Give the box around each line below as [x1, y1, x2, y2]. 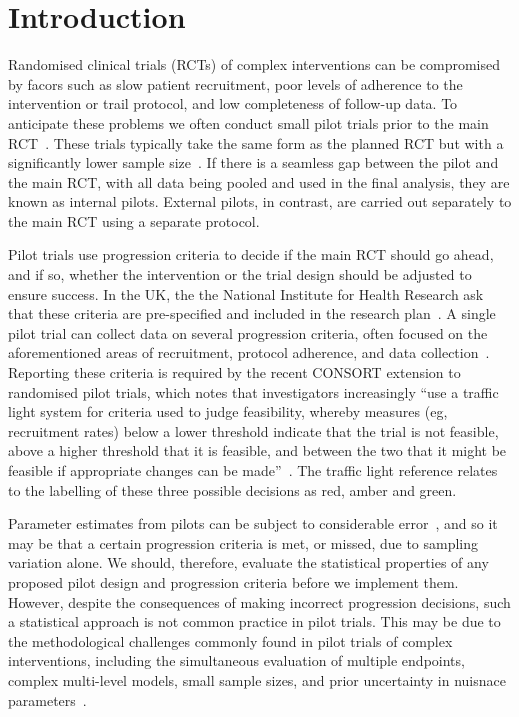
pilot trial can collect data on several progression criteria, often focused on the [8, 322, 488, 343]
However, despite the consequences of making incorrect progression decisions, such [8, 591, 511, 612]
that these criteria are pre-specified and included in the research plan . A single [8, 303, 496, 324]
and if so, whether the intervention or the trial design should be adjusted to [8, 264, 472, 285]
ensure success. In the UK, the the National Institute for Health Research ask [8, 283, 484, 304]
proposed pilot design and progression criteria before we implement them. [8, 571, 459, 592]
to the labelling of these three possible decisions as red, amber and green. [8, 479, 457, 500]
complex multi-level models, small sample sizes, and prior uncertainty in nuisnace [8, 669, 506, 690]
